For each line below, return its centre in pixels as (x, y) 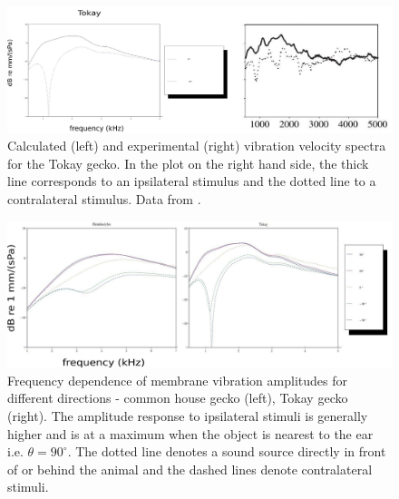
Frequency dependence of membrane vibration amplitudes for (177, 380)
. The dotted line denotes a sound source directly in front (227, 451)
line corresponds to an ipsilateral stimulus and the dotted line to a (192, 181)
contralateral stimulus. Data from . (104, 199)
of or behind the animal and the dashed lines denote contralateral (190, 469)
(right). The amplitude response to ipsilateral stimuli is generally (188, 415)
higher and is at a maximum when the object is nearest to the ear (190, 433)
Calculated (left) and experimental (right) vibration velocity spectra (197, 146)
